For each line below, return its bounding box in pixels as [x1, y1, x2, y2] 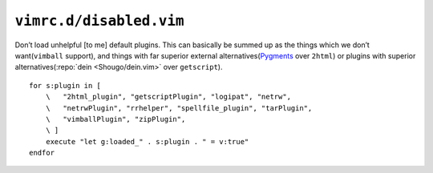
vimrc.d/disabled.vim [14, 12, 184, 30]
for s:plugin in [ [29, 81, 102, 90]
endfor [29, 148, 55, 158]
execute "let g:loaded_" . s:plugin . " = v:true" [45, 137, 249, 146]
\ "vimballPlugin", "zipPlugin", [45, 115, 186, 123]
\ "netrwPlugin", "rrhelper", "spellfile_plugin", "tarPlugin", [45, 103, 313, 112]
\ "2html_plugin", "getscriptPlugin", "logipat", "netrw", [45, 92, 292, 102]
